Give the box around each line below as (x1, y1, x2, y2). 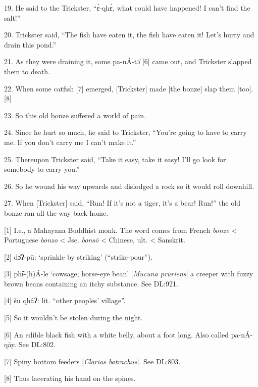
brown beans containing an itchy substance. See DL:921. (4, 278, 178, 288)
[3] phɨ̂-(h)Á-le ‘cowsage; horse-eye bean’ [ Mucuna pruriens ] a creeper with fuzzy (4, 268, 253, 279)
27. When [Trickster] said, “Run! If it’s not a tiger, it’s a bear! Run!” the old (4, 198, 240, 208)
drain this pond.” (4, 39, 57, 50)
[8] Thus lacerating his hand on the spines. (4, 373, 136, 383)
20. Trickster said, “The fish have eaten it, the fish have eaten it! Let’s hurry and (4, 29, 254, 40)
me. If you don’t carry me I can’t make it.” (4, 136, 136, 147)
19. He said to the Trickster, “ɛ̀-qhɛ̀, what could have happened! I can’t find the (4, 3, 250, 13)
